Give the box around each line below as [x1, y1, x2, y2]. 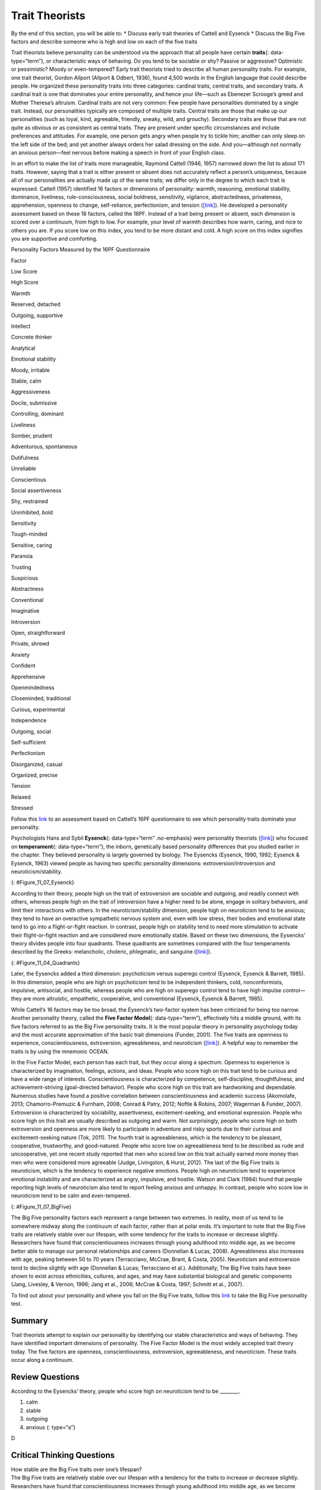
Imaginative [11, 607, 40, 614]
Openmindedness [11, 684, 55, 691]
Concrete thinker [11, 334, 52, 341]
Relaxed [11, 793, 31, 800]
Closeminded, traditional [11, 695, 71, 702]
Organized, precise [11, 772, 58, 779]
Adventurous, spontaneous [11, 443, 77, 450]
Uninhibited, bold [11, 508, 53, 516]
